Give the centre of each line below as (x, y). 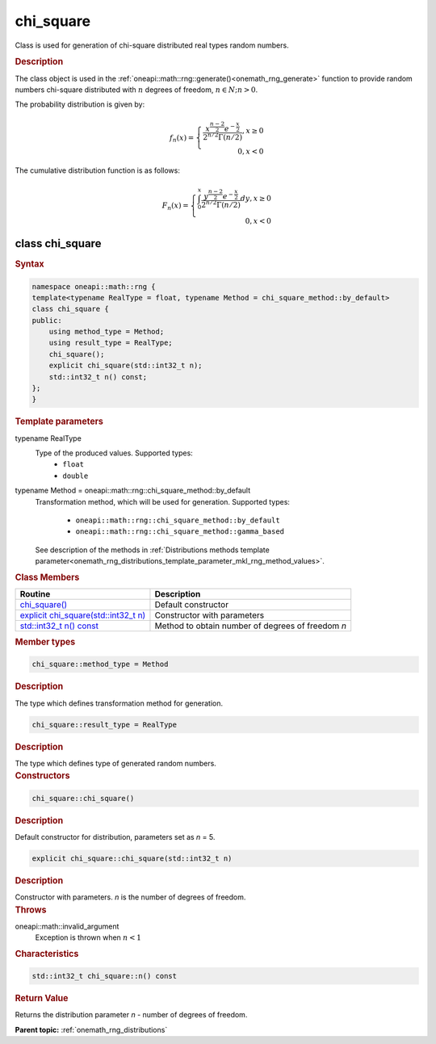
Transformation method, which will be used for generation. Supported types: (163, 501)
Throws (31, 910)
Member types (45, 642)
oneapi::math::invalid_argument (67, 926)
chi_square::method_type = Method (100, 665)
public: (47, 320)
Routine (35, 593)
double (75, 476)
